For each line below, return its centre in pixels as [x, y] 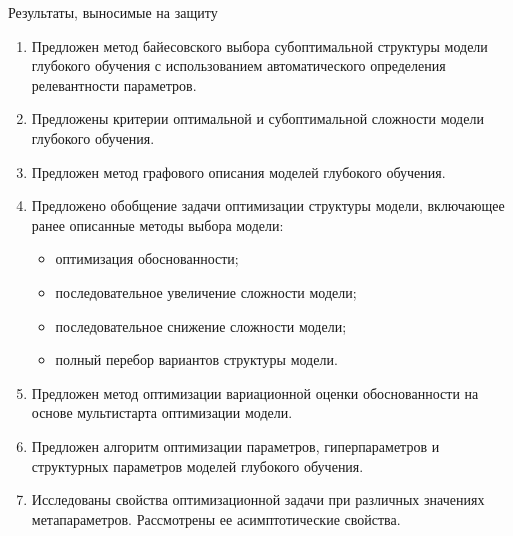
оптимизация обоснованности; [147, 258]
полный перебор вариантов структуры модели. [196, 359]
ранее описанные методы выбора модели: [157, 224]
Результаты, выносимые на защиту [113, 12]
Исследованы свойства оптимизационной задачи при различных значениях [258, 499]
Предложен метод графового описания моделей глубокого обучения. [238, 171]
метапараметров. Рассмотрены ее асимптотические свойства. [216, 518]
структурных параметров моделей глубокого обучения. [197, 465]
